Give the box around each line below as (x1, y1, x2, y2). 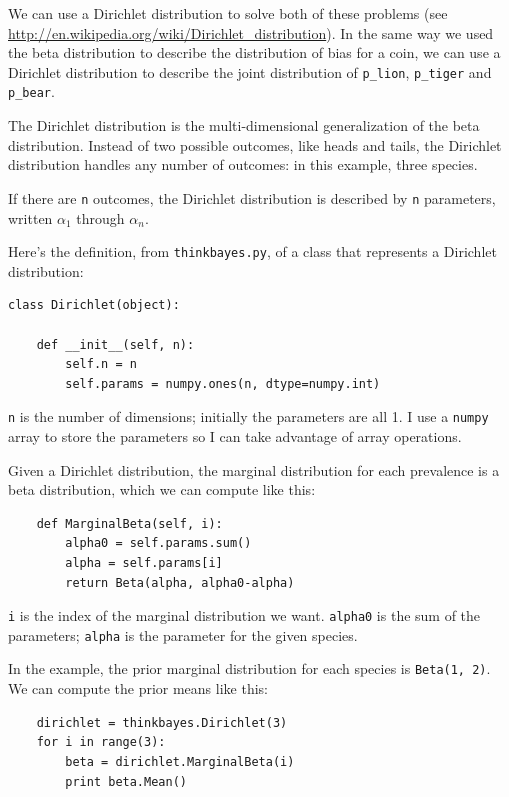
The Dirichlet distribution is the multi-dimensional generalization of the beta (8, 115, 480, 136)
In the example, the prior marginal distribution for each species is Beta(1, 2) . (8, 658, 491, 679)
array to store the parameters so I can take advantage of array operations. (8, 426, 462, 446)
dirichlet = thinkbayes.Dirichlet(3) (36, 715, 288, 730)
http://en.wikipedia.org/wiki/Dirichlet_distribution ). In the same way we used (8, 22, 494, 43)
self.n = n (65, 357, 137, 372)
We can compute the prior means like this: (8, 678, 268, 699)
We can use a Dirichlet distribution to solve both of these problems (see (8, 3, 448, 23)
